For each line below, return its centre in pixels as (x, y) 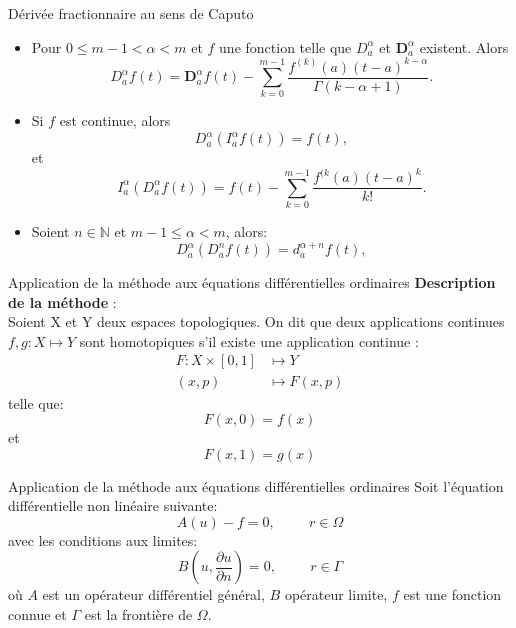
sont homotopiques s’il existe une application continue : (249, 340)
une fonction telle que (285, 46)
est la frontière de (138, 614)
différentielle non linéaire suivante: (113, 505)
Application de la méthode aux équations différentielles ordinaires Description (252, 282)
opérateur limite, (336, 594)
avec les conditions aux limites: (103, 539)
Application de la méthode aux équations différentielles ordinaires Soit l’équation (256, 485)
